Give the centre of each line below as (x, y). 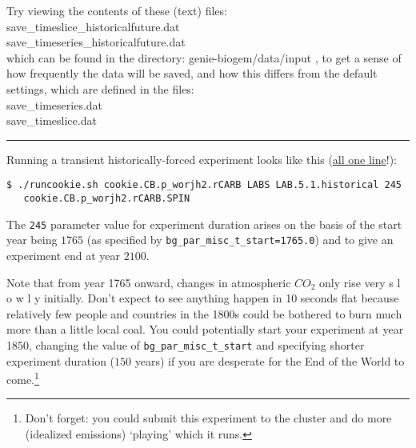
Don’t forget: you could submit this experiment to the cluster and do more (208, 418)
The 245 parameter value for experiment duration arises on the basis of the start (204, 224)
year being (32, 240)
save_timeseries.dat (55, 104)
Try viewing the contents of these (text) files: (117, 10)
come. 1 (23, 378)
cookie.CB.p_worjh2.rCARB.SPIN (107, 198)
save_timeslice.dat (52, 120)
